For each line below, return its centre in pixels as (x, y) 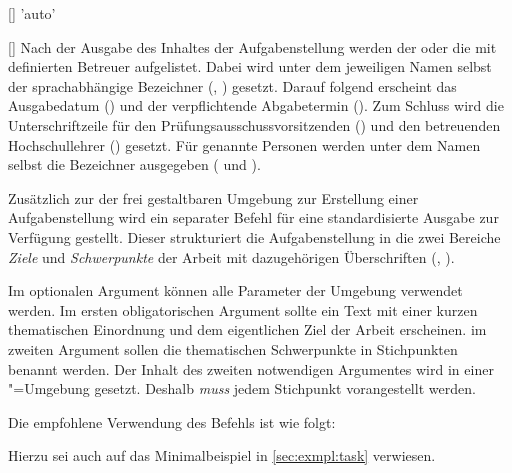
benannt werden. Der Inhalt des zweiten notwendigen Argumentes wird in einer (251, 368)
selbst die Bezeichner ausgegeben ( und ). (134, 164)
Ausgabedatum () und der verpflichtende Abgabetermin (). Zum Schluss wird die (256, 105)
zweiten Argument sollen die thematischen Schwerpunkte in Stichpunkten (233, 348)
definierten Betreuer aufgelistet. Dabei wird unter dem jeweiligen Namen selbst (250, 66)
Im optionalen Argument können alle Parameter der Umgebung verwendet (235, 290)
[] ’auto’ (32, 13)
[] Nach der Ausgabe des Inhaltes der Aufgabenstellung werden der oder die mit (252, 46)
